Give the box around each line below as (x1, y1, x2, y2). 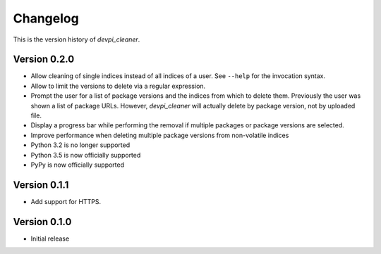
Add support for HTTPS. (30, 197, 102, 205)
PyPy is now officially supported (30, 160, 125, 169)
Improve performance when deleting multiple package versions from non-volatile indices (30, 131, 289, 139)
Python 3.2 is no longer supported (30, 141, 131, 149)
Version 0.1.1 (13, 179, 69, 191)
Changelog (13, 11, 79, 26)
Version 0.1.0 (13, 215, 72, 228)
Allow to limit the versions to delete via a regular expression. (30, 82, 206, 90)
